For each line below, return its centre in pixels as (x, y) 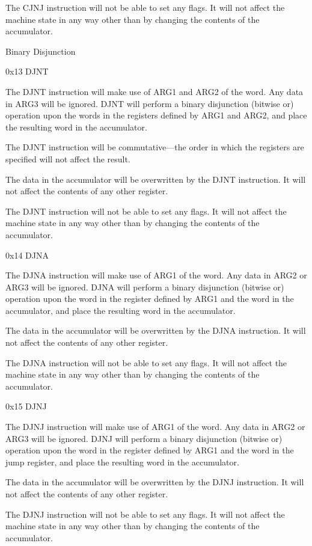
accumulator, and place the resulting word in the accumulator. (121, 310)
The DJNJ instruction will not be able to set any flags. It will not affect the (145, 514)
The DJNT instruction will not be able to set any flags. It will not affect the (146, 211)
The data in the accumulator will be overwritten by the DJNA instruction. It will (156, 330)
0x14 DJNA (27, 255)
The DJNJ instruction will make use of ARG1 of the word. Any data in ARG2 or (155, 427)
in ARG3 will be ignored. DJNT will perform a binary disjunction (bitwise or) (150, 103)
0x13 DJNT (27, 71)
